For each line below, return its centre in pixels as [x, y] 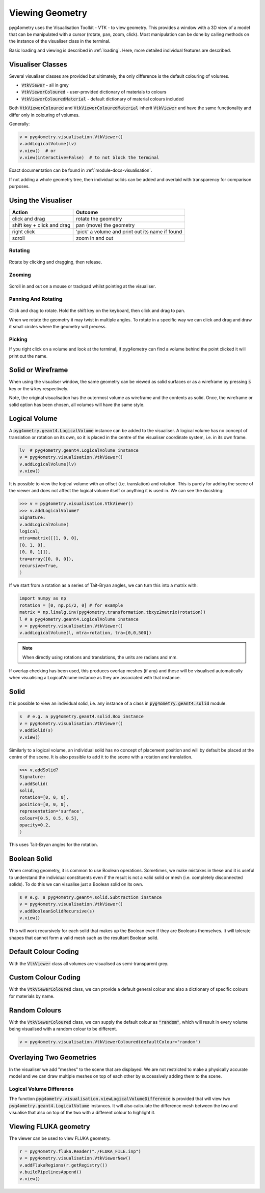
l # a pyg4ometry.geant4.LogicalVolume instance [79, 619]
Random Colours [35, 1010]
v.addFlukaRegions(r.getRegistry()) [64, 1165]
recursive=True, [39, 565]
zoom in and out [94, 238]
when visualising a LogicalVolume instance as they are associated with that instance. [95, 678]
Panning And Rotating [36, 299]
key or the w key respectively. [39, 388]
